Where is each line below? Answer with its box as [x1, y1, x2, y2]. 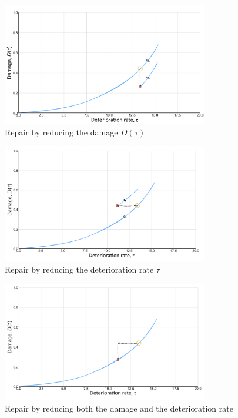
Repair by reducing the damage [5, 125, 118, 138]
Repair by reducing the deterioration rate [5, 263, 154, 276]
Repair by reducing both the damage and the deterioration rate [5, 402, 233, 414]
